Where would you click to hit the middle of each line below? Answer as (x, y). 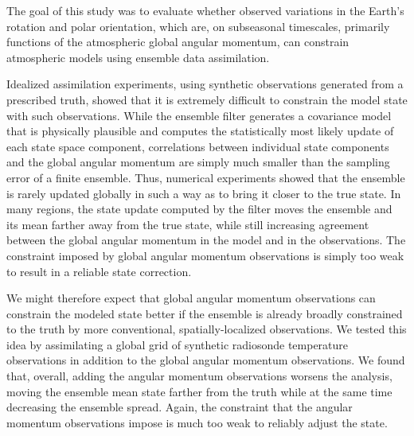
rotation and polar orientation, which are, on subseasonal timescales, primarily (198, 26)
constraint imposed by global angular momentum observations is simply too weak (205, 255)
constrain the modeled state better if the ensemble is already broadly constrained (205, 313)
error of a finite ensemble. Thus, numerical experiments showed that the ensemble (206, 177)
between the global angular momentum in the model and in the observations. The (206, 240)
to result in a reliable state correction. (99, 271)
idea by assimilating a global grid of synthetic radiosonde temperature (178, 344)
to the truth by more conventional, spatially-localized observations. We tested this (207, 329)
